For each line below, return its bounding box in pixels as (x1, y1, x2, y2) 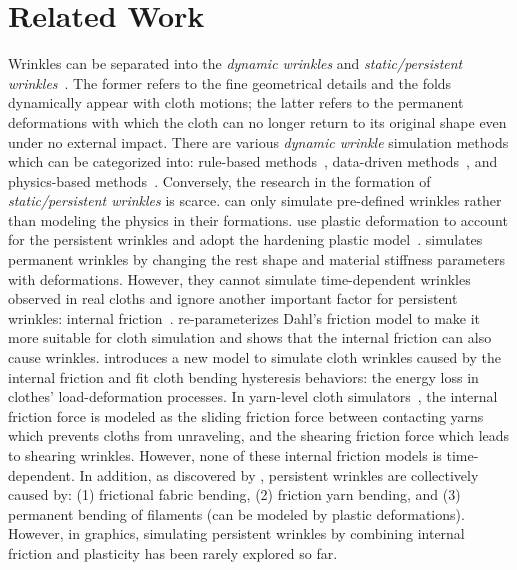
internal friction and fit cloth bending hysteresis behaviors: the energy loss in (8, 366, 479, 387)
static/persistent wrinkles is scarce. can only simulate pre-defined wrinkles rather (8, 190, 502, 211)
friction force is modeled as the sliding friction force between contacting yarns (8, 405, 484, 426)
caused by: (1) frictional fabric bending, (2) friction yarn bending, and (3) (8, 484, 461, 505)
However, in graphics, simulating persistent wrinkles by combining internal (8, 523, 465, 544)
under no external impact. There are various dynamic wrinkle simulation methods (8, 131, 509, 152)
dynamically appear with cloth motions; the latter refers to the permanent (8, 92, 464, 113)
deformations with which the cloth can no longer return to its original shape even (8, 111, 507, 132)
